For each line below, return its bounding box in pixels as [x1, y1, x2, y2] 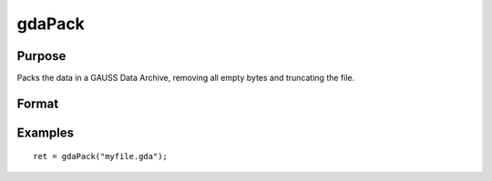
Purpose [16, 48, 67, 64]
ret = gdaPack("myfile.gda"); [33, 151, 169, 162]
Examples [16, 125, 75, 140]
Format [16, 96, 59, 111]
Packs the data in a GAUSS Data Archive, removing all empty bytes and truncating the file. [16, 73, 355, 84]
